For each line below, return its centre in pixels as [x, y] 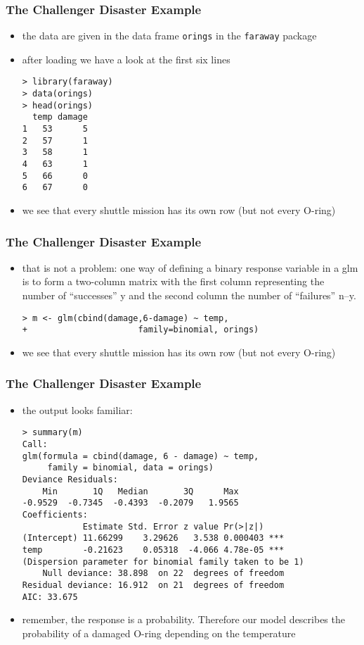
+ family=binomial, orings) [141, 330]
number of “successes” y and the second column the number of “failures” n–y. [189, 295]
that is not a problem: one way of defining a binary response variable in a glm [190, 267]
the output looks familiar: [77, 409]
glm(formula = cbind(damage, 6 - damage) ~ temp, [141, 456]
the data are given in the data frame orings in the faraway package [169, 36]
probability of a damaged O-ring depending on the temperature [159, 633]
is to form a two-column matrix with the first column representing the [173, 281]
